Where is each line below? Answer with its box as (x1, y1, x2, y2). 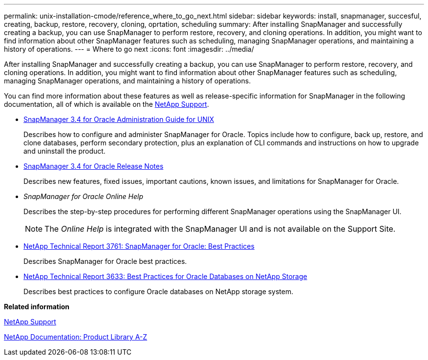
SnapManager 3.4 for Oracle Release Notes (23, 162, 164, 170)
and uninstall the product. (23, 147, 106, 155)
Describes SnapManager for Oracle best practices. (23, 257, 187, 265)
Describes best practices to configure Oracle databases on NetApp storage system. (23, 287, 294, 296)
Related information (4, 302, 70, 311)
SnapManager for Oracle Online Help (23, 192, 144, 200)
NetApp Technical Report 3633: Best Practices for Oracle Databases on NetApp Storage (23, 272, 307, 280)
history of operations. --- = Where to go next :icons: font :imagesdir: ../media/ (4, 45, 254, 53)
